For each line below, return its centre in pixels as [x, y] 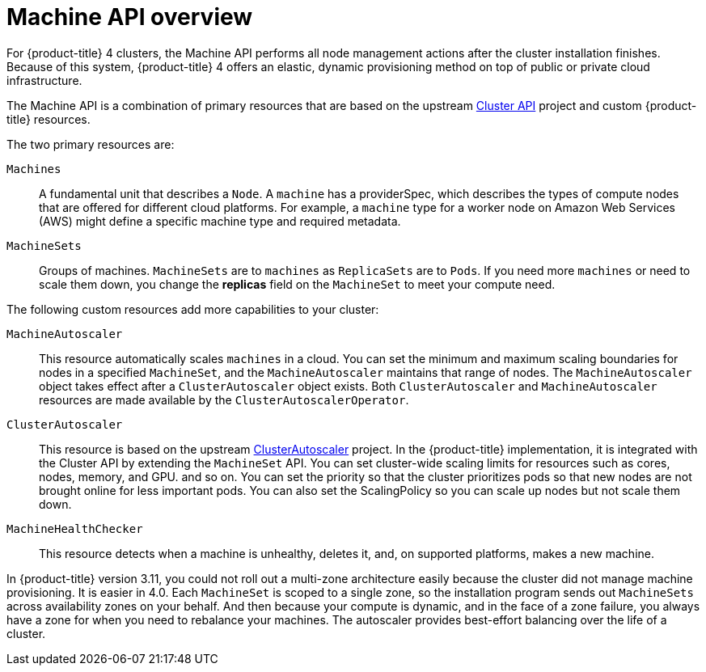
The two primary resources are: [91, 144]
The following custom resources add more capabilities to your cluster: [193, 309]
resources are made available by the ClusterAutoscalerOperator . [224, 399]
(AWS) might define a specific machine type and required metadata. [220, 221]
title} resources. [49, 119]
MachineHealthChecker [75, 528]
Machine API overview [130, 17]
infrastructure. [44, 80]
